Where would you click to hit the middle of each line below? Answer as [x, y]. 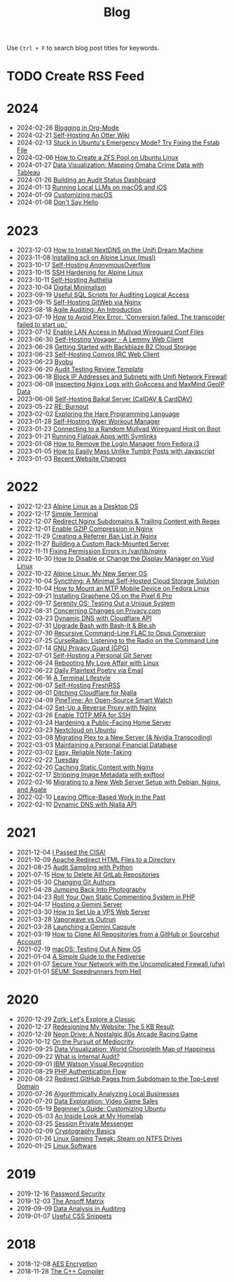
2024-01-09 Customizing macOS [64, 195]
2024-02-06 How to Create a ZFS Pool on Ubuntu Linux [98, 158]
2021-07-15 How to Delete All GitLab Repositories [88, 875]
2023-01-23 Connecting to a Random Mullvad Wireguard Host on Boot [118, 429]
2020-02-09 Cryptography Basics [66, 1131]
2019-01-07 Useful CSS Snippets [64, 1216]
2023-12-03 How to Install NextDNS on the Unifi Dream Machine [110, 250]
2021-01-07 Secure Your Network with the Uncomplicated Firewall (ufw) [121, 964]
